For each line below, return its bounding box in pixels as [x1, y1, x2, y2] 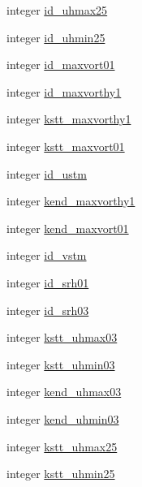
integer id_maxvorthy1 [6, 83, 122, 100]
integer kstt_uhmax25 [6, 437, 118, 455]
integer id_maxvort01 [6, 56, 115, 73]
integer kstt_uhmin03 [6, 356, 115, 373]
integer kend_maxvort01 [6, 219, 129, 236]
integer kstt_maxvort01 [6, 137, 125, 154]
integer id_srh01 [6, 274, 89, 291]
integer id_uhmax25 [6, 2, 108, 18]
